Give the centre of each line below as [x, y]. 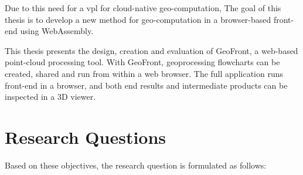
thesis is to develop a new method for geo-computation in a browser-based [138, 19]
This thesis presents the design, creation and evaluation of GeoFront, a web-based [151, 50]
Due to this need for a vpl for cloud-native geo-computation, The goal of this [143, 8]
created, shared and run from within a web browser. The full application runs [144, 73]
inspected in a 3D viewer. [50, 97]
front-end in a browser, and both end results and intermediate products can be [146, 85]
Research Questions [86, 137]
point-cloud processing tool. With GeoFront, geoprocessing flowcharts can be [142, 62]
